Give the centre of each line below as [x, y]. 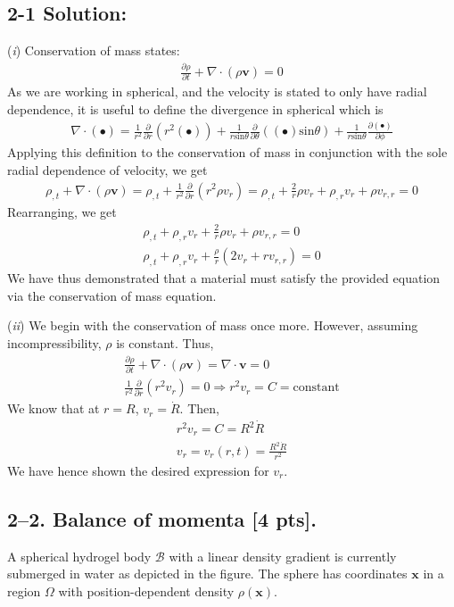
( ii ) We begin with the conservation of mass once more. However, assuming [213, 325]
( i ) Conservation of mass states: [94, 50]
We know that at [54, 408]
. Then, [199, 408]
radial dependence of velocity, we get [107, 169]
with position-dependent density [146, 590]
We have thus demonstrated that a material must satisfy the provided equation [224, 278]
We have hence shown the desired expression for [138, 470]
